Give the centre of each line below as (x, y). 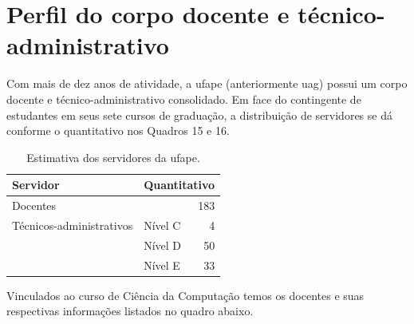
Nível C (162, 225)
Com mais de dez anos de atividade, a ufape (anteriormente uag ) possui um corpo (207, 83)
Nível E (162, 265)
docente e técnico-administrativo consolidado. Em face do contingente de (184, 99)
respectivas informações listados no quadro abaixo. (130, 311)
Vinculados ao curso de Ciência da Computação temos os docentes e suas (185, 295)
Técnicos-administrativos (73, 225)
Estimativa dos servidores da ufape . (113, 157)
